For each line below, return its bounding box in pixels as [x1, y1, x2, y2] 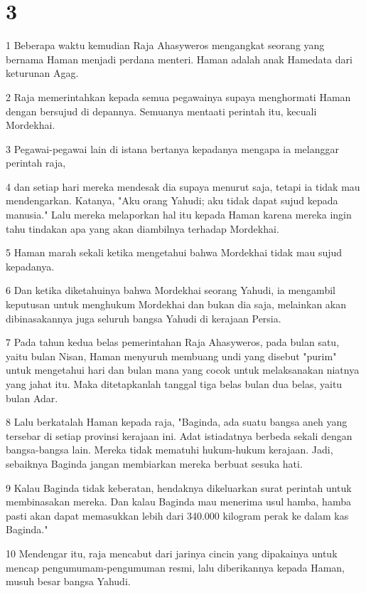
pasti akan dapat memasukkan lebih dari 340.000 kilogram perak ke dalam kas [6, 508, 349, 523]
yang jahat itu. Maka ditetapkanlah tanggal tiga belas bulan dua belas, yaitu [6, 377, 343, 391]
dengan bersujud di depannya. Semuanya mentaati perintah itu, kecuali [6, 103, 317, 118]
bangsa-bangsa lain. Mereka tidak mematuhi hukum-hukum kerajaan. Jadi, [6, 442, 333, 457]
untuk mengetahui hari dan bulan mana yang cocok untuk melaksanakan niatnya [6, 362, 360, 377]
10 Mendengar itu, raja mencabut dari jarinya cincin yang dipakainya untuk [6, 545, 338, 560]
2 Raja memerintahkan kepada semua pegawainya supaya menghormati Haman [6, 89, 351, 104]
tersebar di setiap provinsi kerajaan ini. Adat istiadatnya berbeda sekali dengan [6, 428, 352, 443]
